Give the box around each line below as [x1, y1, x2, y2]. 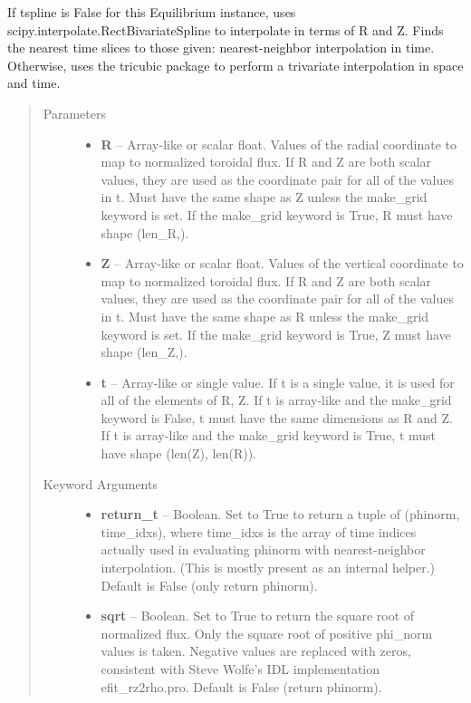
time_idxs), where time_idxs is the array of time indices [101, 522, 417, 541]
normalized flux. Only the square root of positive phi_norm [101, 623, 433, 642]
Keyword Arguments [43, 474, 158, 493]
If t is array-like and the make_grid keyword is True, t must [101, 426, 437, 445]
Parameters [43, 103, 106, 122]
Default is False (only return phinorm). [101, 575, 318, 594]
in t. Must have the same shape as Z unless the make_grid [101, 188, 428, 207]
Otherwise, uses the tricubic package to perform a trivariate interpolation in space [7, 55, 464, 74]
